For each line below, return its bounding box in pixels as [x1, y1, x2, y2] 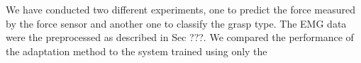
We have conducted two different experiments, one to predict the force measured [6, 2, 356, 16]
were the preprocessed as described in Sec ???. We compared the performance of [6, 30, 354, 45]
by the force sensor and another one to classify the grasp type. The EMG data [6, 16, 347, 30]
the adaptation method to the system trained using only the [6, 43, 267, 58]
